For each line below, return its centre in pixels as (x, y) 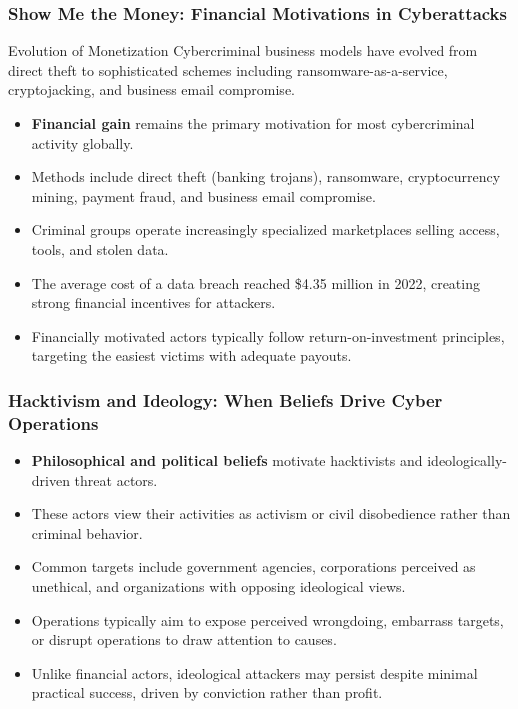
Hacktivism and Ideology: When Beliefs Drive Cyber (225, 399)
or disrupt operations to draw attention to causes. (184, 639)
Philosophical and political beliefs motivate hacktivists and (227, 460)
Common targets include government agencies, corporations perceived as (253, 566)
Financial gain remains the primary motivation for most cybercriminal (253, 123)
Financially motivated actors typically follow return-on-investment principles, (268, 335)
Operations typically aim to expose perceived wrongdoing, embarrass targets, (267, 619)
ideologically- (467, 460)
